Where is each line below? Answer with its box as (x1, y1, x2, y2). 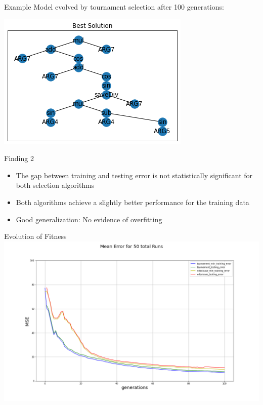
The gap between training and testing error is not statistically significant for (16, 170, 253, 180)
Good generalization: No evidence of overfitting (16, 214, 162, 224)
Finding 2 (4, 153, 34, 164)
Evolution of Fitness (4, 231, 67, 241)
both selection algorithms (16, 180, 95, 190)
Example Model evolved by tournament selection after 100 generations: (4, 2, 224, 12)
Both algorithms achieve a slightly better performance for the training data (16, 196, 249, 207)
